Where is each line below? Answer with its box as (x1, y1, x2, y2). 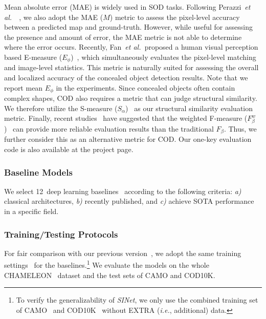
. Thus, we (224, 123, 257, 134)
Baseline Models (4, 165, 73, 178)
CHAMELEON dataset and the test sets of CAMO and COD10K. (4, 269, 215, 280)
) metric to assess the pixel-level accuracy (109, 11, 240, 22)
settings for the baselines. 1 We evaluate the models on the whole (4, 258, 209, 270)
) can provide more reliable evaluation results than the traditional (4, 123, 214, 134)
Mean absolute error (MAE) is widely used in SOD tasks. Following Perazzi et (4, 2, 251, 12)
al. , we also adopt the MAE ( (4, 11, 103, 22)
